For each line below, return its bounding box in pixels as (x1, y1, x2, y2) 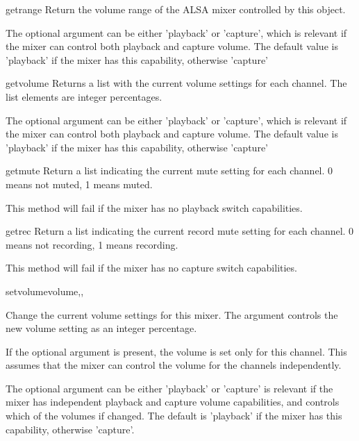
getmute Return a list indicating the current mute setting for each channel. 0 (6, 163, 333, 178)
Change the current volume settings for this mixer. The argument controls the (6, 307, 338, 322)
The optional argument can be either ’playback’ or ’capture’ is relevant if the (6, 381, 333, 395)
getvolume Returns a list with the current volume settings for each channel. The (6, 76, 347, 90)
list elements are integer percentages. (6, 89, 162, 103)
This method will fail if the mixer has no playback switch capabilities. (6, 200, 303, 215)
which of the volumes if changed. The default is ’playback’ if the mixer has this (6, 408, 342, 423)
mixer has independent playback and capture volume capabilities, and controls (6, 394, 340, 409)
